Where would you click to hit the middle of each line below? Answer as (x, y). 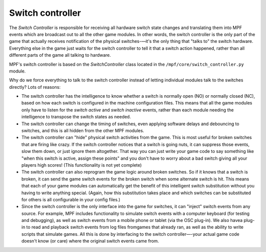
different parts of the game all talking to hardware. (60, 55)
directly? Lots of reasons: (35, 87)
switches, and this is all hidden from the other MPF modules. (83, 131)
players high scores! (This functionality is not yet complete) (82, 165)
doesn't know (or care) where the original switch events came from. (90, 241)
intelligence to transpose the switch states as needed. (76, 117)
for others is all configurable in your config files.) (71, 199)
